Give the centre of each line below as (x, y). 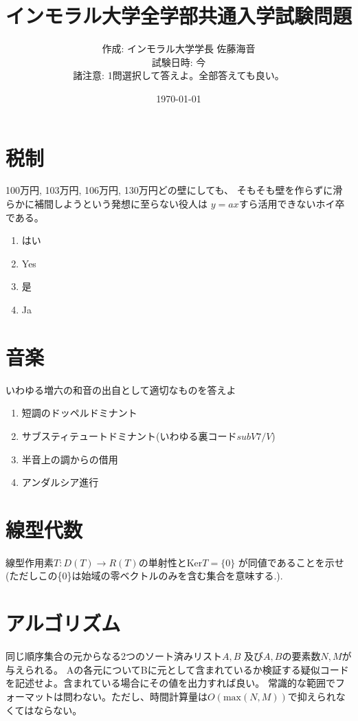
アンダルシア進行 (60, 482)
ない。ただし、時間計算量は (145, 696)
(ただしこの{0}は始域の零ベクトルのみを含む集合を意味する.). (144, 576)
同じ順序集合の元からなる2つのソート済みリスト (114, 656)
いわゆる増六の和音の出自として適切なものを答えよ (121, 389)
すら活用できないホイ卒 (292, 204)
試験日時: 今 (179, 62)
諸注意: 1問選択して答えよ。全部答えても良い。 (179, 75)
